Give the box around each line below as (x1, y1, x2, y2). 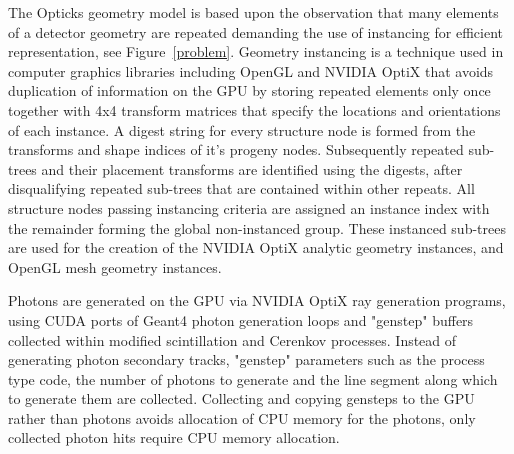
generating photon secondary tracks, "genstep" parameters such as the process (8, 349, 485, 370)
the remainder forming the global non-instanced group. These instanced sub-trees (8, 217, 506, 238)
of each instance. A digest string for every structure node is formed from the (8, 119, 476, 140)
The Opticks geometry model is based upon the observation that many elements (8, 2, 499, 22)
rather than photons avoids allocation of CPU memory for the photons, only (8, 407, 476, 428)
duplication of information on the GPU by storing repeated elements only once (8, 80, 491, 101)
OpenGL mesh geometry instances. (8, 256, 222, 277)
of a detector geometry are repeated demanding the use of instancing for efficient (8, 21, 503, 42)
